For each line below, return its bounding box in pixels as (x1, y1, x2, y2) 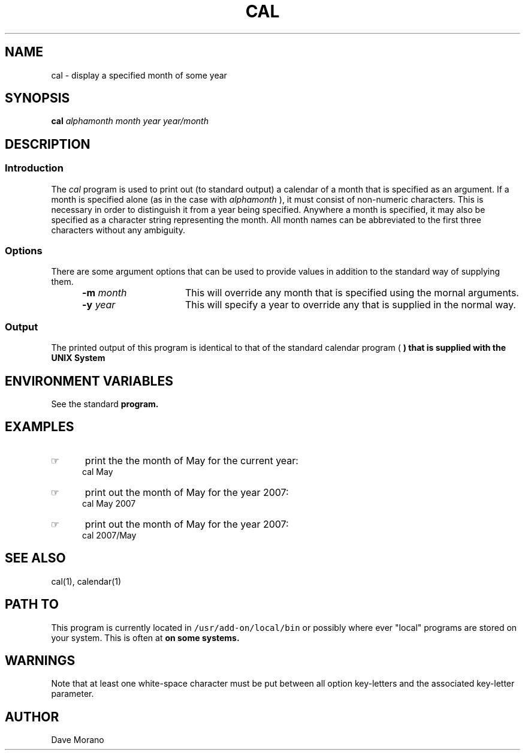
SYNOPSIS (5, 91, 70, 106)
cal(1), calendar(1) (51, 576, 122, 586)
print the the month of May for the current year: (85, 454, 298, 467)
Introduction (5, 162, 64, 175)
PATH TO (5, 597, 59, 612)
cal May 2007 (82, 498, 136, 509)
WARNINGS (5, 652, 76, 668)
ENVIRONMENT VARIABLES (5, 373, 173, 389)
